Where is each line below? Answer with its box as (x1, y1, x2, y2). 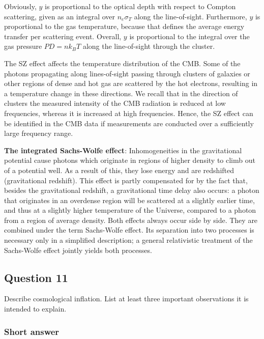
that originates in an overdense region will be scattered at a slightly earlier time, (4, 194, 255, 205)
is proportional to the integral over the (129, 31, 250, 41)
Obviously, (4, 1, 37, 11)
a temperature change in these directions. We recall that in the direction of (4, 88, 238, 98)
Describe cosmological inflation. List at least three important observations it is (4, 293, 249, 304)
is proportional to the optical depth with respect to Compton (45, 1, 236, 11)
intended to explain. (4, 303, 67, 314)
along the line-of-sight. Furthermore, (134, 11, 247, 21)
